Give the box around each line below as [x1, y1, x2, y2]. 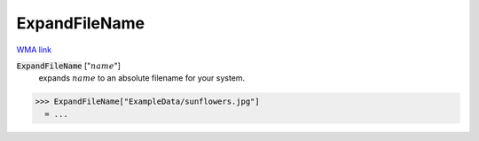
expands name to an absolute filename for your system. [38, 73, 246, 83]
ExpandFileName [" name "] [16, 60, 122, 71]
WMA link [16, 44, 52, 55]
